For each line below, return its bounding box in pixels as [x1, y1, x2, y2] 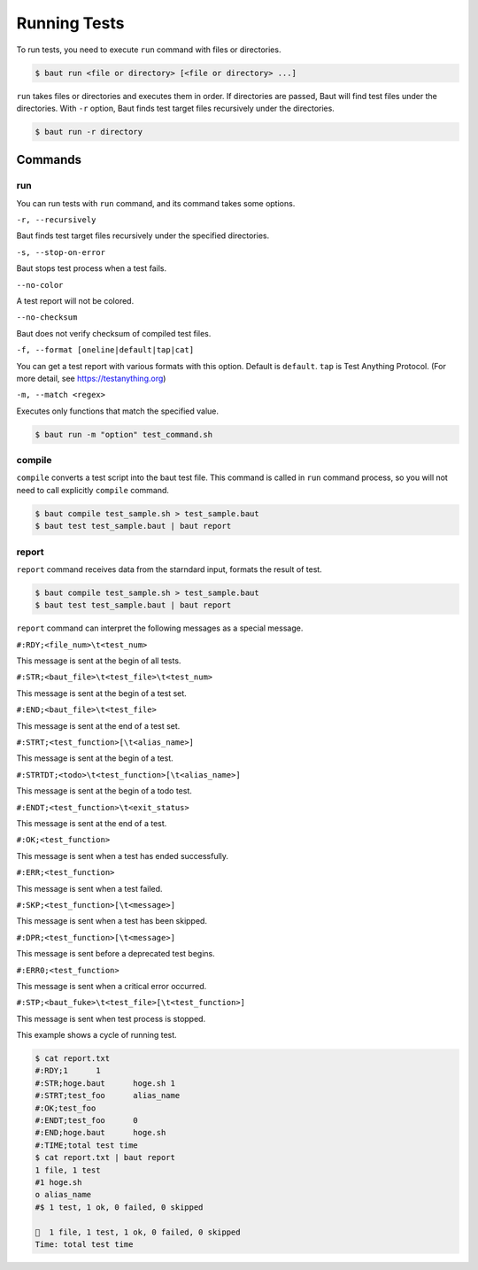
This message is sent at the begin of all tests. [16, 655, 181, 666]
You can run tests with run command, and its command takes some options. [16, 197, 296, 208]
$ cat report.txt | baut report [35, 1152, 176, 1163]
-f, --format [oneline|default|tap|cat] [16, 345, 195, 355]
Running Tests [16, 13, 125, 33]
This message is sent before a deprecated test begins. [16, 949, 216, 959]
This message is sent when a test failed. [16, 883, 163, 894]
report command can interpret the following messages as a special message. [16, 623, 304, 633]
